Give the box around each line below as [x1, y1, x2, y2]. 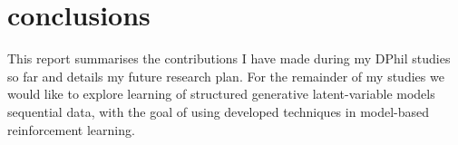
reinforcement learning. [7, 120, 135, 139]
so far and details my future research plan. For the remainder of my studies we [7, 66, 444, 85]
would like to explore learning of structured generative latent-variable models [7, 84, 435, 103]
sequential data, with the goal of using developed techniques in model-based [7, 101, 430, 121]
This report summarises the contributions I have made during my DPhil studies [7, 49, 451, 68]
